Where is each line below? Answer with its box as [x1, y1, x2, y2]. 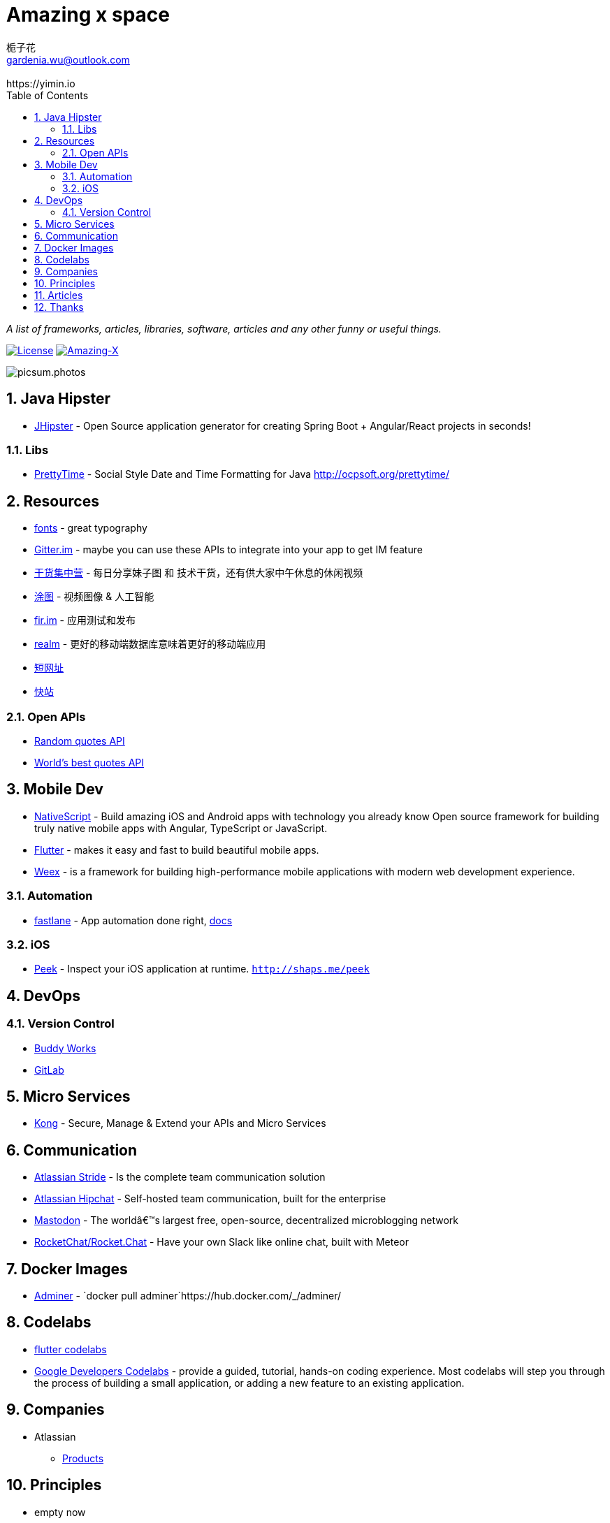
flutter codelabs [34, 1343, 107, 1355]
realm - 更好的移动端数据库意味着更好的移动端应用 [34, 638, 266, 650]
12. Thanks [34, 300, 84, 313]
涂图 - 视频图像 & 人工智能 [34, 590, 154, 603]
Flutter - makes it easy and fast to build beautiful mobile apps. [34, 843, 319, 856]
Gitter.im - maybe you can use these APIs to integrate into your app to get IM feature [34, 544, 423, 556]
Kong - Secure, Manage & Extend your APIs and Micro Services [34, 1117, 326, 1130]
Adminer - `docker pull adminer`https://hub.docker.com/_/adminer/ [34, 1290, 342, 1302]
